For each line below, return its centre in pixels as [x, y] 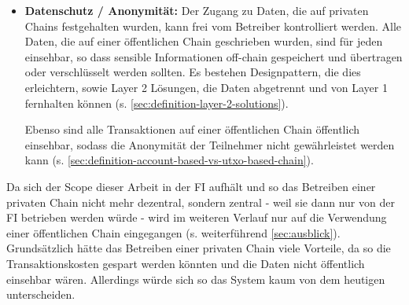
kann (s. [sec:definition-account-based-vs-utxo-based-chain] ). [169, 160]
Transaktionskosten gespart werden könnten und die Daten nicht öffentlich [186, 263]
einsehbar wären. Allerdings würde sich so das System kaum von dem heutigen [196, 279]
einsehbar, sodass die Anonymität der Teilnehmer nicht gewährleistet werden [210, 144]
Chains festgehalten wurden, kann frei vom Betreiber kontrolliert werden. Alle [213, 26]
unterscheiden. [41, 294]
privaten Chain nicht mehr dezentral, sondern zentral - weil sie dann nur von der [201, 202]
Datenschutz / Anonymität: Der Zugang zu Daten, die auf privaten [197, 10]
